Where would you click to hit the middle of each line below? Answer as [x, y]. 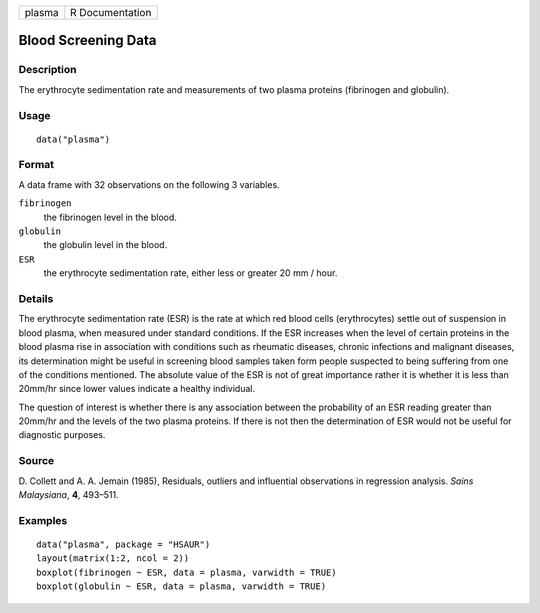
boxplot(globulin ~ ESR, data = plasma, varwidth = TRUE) [181, 586]
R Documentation [111, 12]
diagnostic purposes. [62, 435]
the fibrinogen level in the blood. [110, 217]
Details [36, 298]
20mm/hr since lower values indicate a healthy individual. [136, 389]
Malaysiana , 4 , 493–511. [68, 494]
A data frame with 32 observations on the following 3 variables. [149, 184]
